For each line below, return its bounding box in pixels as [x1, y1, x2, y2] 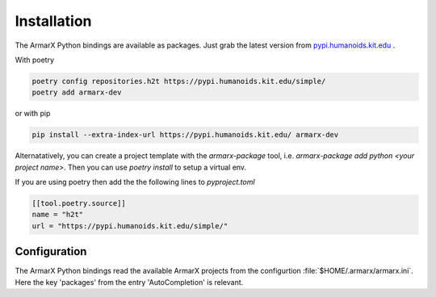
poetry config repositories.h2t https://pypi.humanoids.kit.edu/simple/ [31, 77, 326, 86]
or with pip [15, 109, 51, 119]
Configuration [15, 245, 87, 258]
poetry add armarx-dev [31, 88, 122, 97]
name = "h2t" [31, 210, 84, 220]
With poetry [15, 55, 55, 65]
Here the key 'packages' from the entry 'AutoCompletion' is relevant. [15, 277, 244, 287]
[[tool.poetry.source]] [31, 199, 127, 208]
